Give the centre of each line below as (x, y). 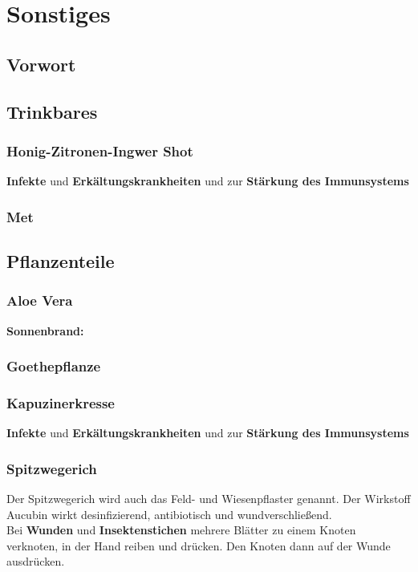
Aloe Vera (40, 300)
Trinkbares (52, 111)
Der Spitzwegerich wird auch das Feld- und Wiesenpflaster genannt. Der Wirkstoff (209, 499)
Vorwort (41, 64)
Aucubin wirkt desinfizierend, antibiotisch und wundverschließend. (169, 514)
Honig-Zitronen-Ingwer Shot (100, 150)
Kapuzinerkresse (61, 402)
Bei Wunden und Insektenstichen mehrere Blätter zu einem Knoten (181, 530)
